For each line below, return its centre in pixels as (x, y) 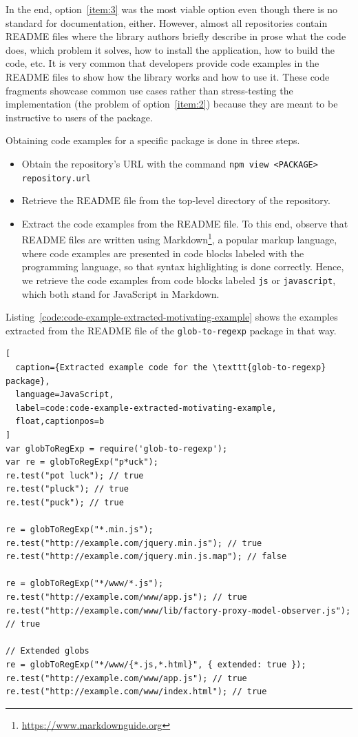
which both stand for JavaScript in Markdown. (120, 293)
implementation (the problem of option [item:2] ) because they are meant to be (172, 104)
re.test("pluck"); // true (67, 489)
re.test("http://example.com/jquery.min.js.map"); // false (146, 557)
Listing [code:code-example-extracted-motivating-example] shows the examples (172, 317)
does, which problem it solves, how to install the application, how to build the (170, 49)
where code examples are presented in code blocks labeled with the (163, 253)
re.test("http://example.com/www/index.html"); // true (136, 692)
